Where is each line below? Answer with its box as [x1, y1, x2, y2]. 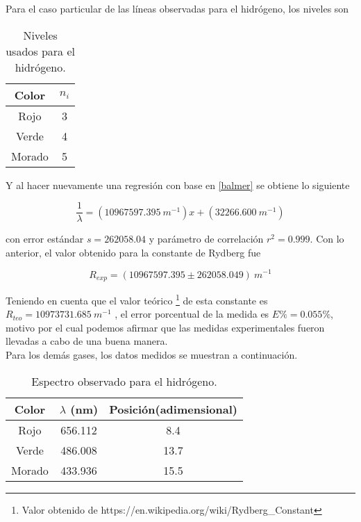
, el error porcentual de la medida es [115, 307, 269, 321]
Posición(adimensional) [109, 400, 237, 417]
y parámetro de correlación [149, 231, 264, 246]
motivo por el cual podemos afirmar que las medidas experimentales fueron [6, 320, 325, 334]
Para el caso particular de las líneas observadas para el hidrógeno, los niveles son [6, 1, 349, 15]
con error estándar [6, 231, 84, 246]
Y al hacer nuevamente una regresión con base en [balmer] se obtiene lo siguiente [6, 177, 350, 192]
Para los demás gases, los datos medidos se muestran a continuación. [6, 348, 298, 361]
